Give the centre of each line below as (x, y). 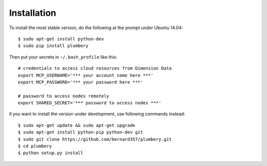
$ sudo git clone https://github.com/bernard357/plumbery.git (95, 139)
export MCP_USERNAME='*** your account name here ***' (86, 75)
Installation (33, 13)
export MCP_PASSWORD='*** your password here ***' (81, 82)
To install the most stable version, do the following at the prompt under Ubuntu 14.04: (96, 28)
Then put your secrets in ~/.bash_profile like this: (63, 57)
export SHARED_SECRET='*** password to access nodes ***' (90, 103)
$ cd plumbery (35, 146)
